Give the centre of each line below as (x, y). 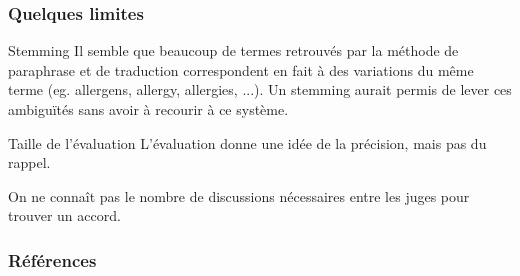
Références (52, 259)
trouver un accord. (64, 215)
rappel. (29, 162)
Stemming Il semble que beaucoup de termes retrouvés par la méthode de (233, 50)
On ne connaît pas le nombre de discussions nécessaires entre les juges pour (239, 195)
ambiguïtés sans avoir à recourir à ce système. (148, 109)
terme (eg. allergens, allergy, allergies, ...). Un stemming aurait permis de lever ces (260, 89)
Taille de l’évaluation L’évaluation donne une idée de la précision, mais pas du (247, 142)
